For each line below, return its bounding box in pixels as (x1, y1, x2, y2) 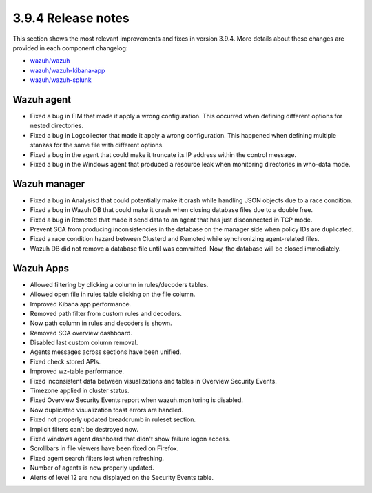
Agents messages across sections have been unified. (30, 348, 182, 356)
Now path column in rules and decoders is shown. (30, 319, 172, 327)
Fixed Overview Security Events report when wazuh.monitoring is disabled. (30, 396, 244, 404)
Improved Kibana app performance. (30, 300, 132, 308)
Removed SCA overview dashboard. (30, 328, 132, 337)
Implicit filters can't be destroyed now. (30, 425, 139, 433)
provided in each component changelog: (12, 43, 128, 52)
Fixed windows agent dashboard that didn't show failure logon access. (30, 434, 231, 443)
